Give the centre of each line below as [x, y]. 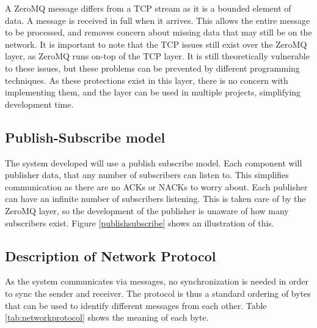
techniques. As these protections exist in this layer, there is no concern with [147, 80]
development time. [39, 104]
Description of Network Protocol [111, 255]
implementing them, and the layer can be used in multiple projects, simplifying [153, 92]
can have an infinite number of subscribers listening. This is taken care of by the [155, 199]
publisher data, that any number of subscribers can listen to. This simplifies [147, 175]
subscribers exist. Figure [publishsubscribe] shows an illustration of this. [140, 222]
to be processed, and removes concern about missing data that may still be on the [158, 32]
